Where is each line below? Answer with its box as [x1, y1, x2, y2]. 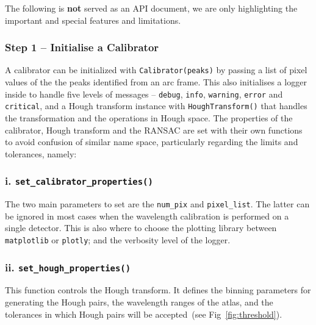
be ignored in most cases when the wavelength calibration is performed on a [5, 209, 289, 222]
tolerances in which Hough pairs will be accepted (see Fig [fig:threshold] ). [5, 307, 282, 320]
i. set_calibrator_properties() [5, 173, 153, 188]
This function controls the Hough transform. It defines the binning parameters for [5, 284, 311, 296]
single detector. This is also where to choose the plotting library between [5, 221, 277, 234]
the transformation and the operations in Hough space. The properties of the [5, 111, 293, 124]
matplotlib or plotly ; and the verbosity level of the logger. [5, 233, 231, 246]
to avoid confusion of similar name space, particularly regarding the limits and [5, 135, 298, 148]
